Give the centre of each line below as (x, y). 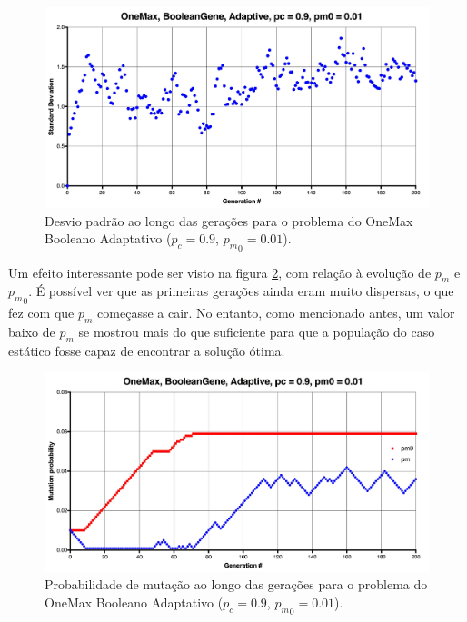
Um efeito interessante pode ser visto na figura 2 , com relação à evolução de (220, 272)
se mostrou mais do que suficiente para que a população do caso (257, 331)
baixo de (32, 331)
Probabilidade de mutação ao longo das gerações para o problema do (236, 584)
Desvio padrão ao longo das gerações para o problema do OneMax (229, 220)
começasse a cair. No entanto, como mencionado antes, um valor (276, 313)
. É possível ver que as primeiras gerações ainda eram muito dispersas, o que (241, 291)
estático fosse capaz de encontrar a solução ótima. (147, 350)
